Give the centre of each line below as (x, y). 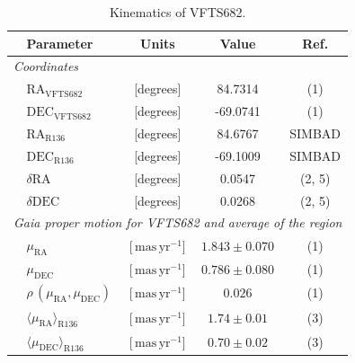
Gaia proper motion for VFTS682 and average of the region (178, 222)
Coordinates (46, 66)
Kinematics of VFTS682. (177, 12)
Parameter (60, 43)
